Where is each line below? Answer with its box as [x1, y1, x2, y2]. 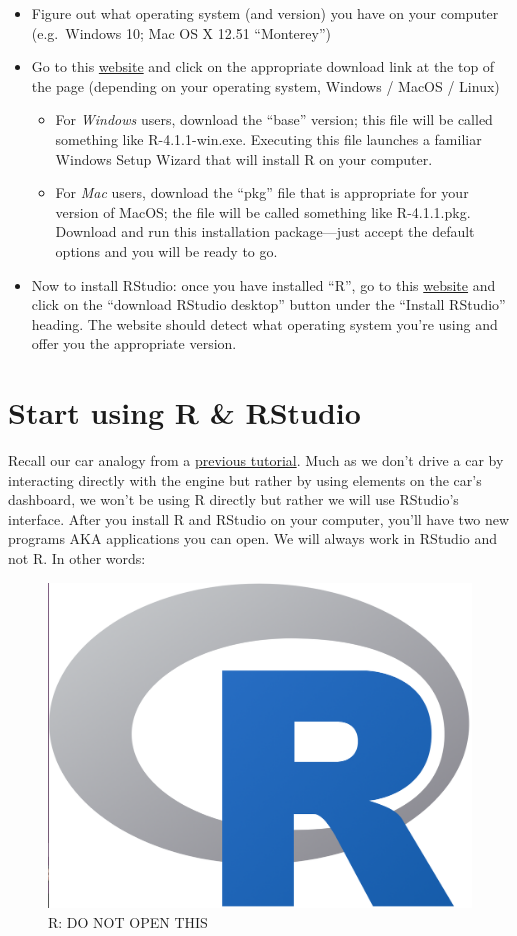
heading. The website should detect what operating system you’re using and [31, 313, 498, 334]
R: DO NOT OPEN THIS [48, 912, 208, 933]
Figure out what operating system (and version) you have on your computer [31, 3, 499, 23]
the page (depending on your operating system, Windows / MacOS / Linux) [31, 75, 500, 96]
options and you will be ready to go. [55, 240, 278, 261]
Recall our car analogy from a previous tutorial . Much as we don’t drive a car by [8, 450, 504, 471]
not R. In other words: [8, 548, 146, 568]
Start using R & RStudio [8, 392, 361, 433]
